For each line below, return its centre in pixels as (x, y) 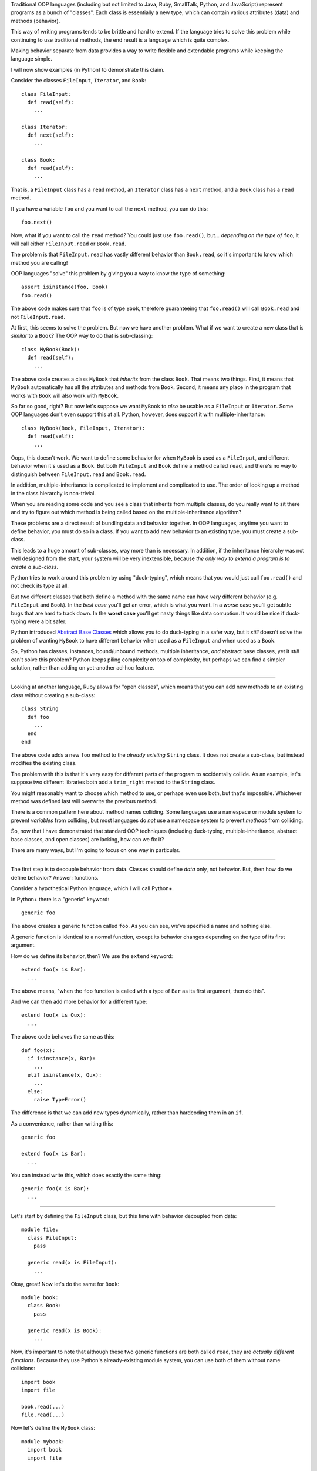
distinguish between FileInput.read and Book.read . (78, 474)
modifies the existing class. (44, 763)
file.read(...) (43, 1415)
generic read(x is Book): (65, 1330)
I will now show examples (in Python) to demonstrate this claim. (88, 69)
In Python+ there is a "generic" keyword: (60, 899)
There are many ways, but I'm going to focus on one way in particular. (95, 850)
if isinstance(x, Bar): (62, 1059)
